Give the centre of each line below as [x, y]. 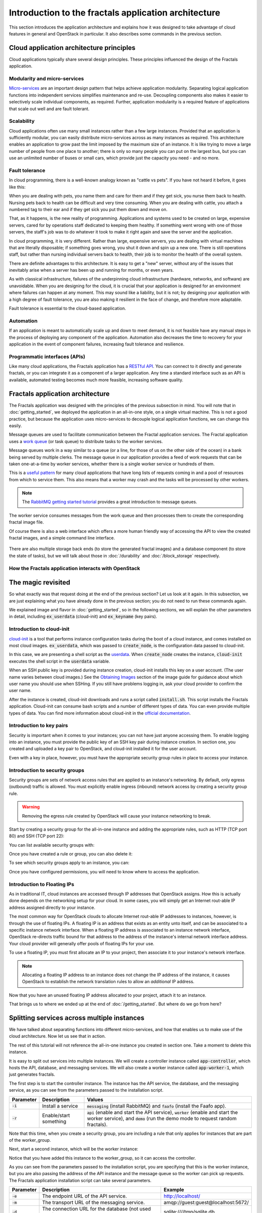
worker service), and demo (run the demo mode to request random [162, 1118]
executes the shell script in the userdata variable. [59, 661]
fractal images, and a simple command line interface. [62, 538]
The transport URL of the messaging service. [93, 1202]
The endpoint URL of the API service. [84, 1196]
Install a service [60, 1106]
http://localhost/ [182, 1196]
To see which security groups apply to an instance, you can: [69, 863]
